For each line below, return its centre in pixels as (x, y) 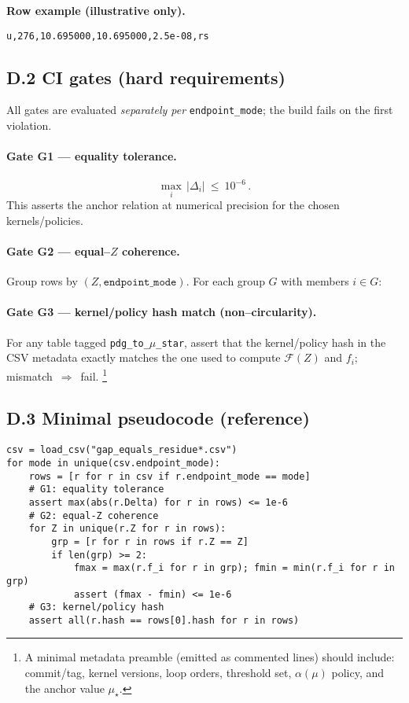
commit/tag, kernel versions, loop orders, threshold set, (158, 673)
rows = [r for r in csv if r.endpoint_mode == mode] (169, 476)
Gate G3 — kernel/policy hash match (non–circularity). (162, 312)
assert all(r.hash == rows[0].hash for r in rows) (164, 620)
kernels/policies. (45, 220)
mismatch (29, 375)
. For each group (225, 281)
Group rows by (42, 281)
